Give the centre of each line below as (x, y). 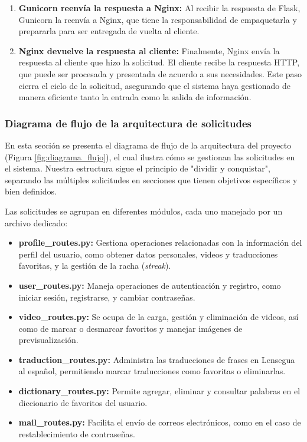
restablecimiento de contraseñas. (77, 433)
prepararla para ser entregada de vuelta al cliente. (109, 31)
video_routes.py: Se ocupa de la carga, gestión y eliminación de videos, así (159, 317)
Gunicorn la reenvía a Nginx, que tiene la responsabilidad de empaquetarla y (158, 19)
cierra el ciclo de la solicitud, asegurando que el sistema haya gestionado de (154, 85)
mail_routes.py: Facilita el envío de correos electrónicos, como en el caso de (160, 422)
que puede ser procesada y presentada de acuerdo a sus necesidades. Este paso (160, 73)
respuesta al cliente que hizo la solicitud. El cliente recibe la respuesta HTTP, (159, 62)
